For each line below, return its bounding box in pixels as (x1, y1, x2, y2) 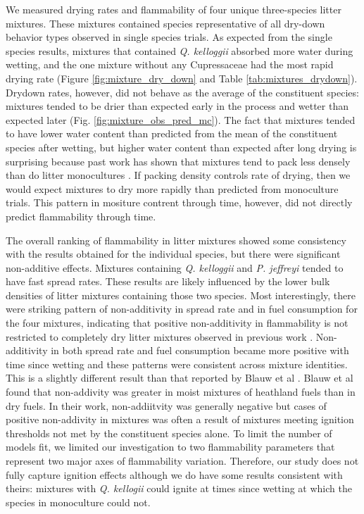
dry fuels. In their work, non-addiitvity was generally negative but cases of (6, 398, 327, 413)
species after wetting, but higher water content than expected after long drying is (6, 139, 357, 154)
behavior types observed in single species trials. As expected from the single (6, 30, 332, 44)
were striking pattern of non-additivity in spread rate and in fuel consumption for (6, 301, 358, 316)
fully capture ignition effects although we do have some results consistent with (6, 467, 343, 482)
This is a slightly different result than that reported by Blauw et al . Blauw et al (6, 370, 353, 385)
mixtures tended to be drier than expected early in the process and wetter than (6, 99, 349, 113)
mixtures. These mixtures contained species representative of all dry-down (6, 15, 325, 30)
